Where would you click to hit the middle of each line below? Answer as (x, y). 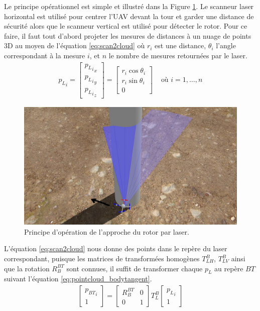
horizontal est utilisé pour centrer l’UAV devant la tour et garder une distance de (129, 16)
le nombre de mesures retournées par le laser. (178, 55)
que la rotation (27, 268)
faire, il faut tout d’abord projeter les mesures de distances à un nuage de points (128, 35)
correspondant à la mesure (45, 55)
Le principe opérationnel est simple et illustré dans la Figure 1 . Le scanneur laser (129, 6)
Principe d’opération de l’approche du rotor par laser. (107, 231)
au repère (229, 268)
